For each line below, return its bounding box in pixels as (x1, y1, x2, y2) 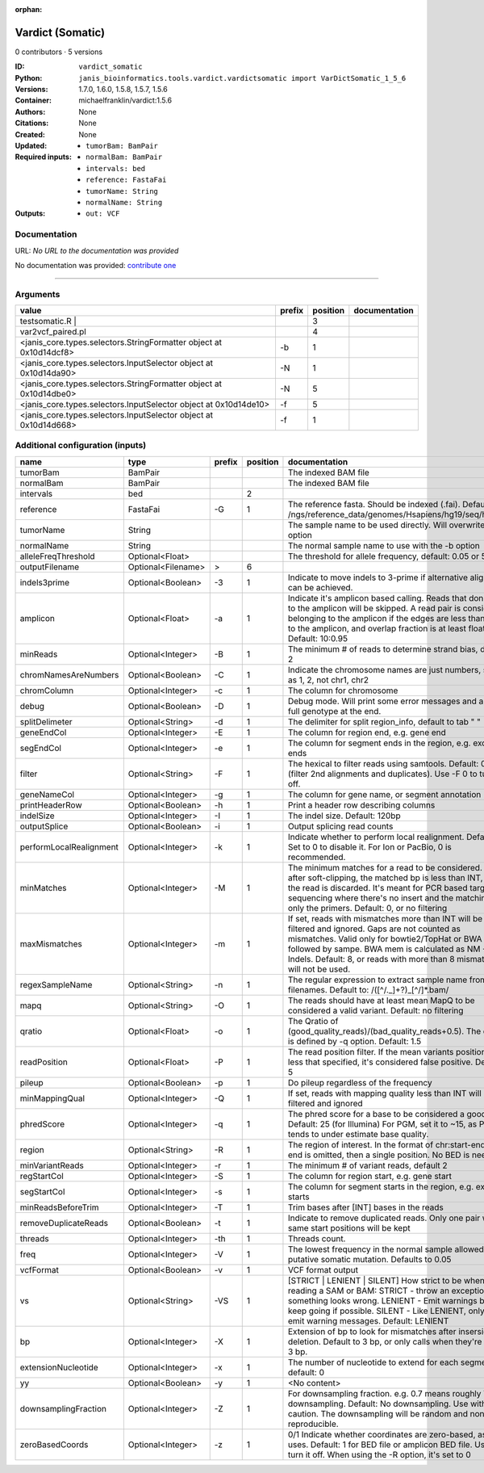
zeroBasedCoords (19, 1438, 89, 1450)
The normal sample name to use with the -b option (287, 539, 480, 551)
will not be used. (287, 963, 351, 975)
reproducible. (287, 1418, 339, 1429)
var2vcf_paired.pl (19, 326, 86, 338)
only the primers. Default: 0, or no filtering (287, 902, 448, 913)
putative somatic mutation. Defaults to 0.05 (287, 1253, 452, 1265)
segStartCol (19, 1186, 65, 1197)
